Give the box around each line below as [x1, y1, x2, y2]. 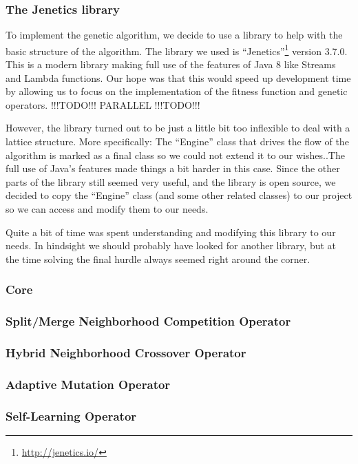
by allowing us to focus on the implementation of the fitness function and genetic [6, 84, 348, 98]
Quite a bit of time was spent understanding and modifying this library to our [6, 224, 336, 239]
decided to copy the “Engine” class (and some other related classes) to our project [6, 188, 352, 202]
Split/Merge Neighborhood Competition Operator [6, 313, 291, 330]
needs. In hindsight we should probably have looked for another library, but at [6, 238, 337, 253]
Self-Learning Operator [6, 407, 137, 424]
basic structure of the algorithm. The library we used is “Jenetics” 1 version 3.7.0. [6, 41, 348, 58]
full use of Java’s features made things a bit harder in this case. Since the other [6, 161, 340, 176]
